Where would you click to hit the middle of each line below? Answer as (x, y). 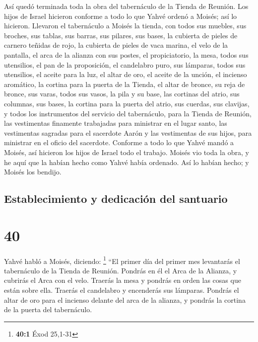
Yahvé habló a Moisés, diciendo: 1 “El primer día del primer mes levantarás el (122, 260)
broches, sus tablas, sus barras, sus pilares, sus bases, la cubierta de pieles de (121, 35)
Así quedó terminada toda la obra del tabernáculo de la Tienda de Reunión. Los (126, 6)
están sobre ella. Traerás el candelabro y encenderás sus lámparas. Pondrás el (122, 290)
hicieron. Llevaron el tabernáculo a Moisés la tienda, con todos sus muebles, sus (125, 26)
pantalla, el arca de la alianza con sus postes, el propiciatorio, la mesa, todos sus (126, 54)
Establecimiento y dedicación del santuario (116, 199)
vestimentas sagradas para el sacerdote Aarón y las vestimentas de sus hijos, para (128, 132)
